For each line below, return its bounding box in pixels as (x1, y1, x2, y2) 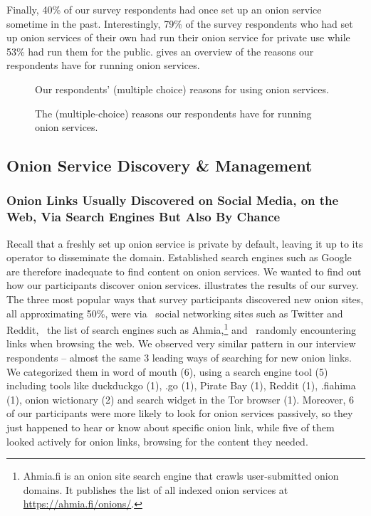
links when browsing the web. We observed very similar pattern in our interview (6, 336, 356, 351)
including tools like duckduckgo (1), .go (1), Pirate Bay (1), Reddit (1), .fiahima (6, 378, 356, 393)
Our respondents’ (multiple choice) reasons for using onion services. (35, 81, 329, 96)
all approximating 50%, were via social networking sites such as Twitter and (6, 305, 343, 320)
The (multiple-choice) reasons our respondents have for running (35, 105, 312, 120)
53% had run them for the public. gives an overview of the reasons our (6, 43, 314, 58)
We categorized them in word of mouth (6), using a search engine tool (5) (6, 364, 328, 379)
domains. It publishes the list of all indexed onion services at (23, 482, 288, 497)
